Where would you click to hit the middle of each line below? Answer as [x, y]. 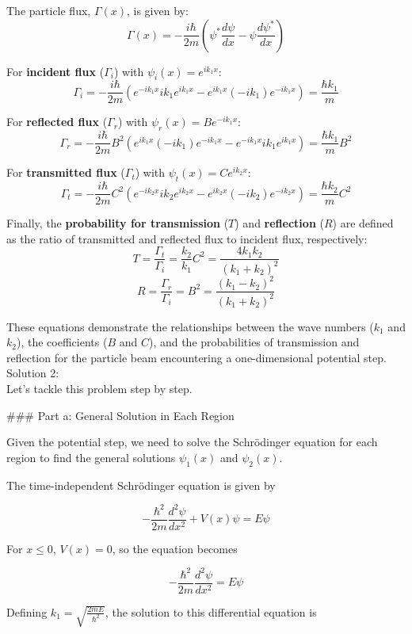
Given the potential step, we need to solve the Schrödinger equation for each [192, 442]
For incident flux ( [55, 71]
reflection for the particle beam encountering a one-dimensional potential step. [196, 357]
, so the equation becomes [175, 548]
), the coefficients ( [62, 342]
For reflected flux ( [57, 122]
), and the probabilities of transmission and [254, 342]
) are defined [363, 223]
